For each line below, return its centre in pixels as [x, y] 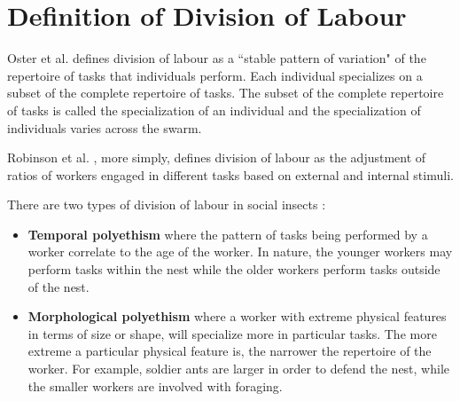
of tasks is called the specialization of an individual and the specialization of [214, 110]
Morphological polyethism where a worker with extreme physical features [237, 316]
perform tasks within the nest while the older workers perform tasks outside [234, 269]
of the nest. [58, 286]
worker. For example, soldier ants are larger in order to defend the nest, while [239, 369]
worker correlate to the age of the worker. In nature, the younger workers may [240, 252]
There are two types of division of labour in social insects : [167, 204]
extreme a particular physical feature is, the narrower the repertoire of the [230, 351]
